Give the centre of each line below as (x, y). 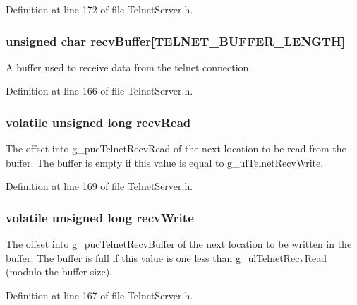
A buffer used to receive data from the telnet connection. (129, 67)
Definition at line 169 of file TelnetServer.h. (99, 186)
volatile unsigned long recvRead (98, 122)
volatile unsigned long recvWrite (100, 217)
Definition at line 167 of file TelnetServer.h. (99, 295)
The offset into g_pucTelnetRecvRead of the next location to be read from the (176, 149)
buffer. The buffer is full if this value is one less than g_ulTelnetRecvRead (167, 257)
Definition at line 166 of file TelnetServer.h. (99, 91)
